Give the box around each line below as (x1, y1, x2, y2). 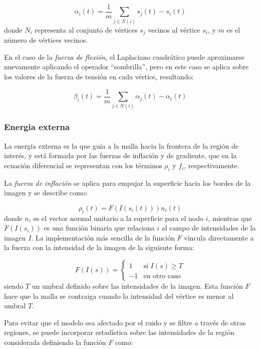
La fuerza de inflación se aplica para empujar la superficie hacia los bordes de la (4, 177, 251, 188)
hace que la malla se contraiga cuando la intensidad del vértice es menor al (4, 290, 234, 301)
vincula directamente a (184, 232, 254, 243)
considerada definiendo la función (4, 336, 106, 347)
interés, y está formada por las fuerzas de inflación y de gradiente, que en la (4, 150, 237, 161)
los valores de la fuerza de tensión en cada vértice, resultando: (4, 71, 194, 82)
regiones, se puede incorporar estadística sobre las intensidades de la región (4, 327, 234, 337)
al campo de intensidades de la (161, 222, 256, 233)
